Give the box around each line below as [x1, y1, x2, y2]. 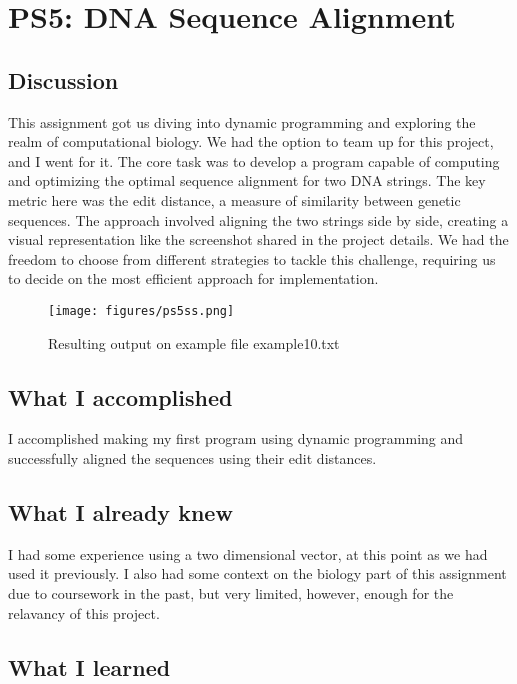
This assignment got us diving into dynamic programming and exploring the [8, 111, 476, 132]
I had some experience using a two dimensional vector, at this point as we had [8, 543, 488, 564]
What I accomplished [8, 381, 233, 412]
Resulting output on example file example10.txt [48, 332, 340, 353]
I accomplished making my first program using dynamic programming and [8, 428, 464, 449]
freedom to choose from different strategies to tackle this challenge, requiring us [8, 248, 496, 269]
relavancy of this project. [8, 602, 160, 623]
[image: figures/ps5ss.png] [48, 303, 235, 318]
